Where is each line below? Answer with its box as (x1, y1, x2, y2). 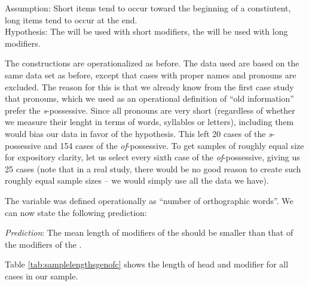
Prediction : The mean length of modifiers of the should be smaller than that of (5, 226, 293, 239)
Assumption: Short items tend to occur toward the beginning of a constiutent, (5, 2, 291, 14)
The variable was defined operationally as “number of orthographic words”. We (5, 194, 293, 206)
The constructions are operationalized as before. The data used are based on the (5, 57, 299, 69)
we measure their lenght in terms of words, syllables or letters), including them (5, 115, 294, 128)
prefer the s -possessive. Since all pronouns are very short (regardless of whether (5, 104, 295, 116)
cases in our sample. (5, 269, 78, 282)
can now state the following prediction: (5, 206, 147, 218)
